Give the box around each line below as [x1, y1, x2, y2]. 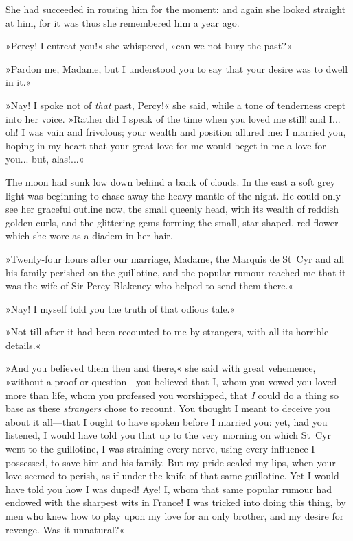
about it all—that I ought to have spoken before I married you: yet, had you [5, 414, 328, 429]
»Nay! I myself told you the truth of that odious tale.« [5, 301, 236, 315]
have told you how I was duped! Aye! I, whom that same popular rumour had [5, 481, 332, 496]
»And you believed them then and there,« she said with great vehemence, [5, 361, 316, 375]
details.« [5, 337, 41, 352]
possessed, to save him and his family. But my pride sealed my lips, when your [5, 455, 336, 469]
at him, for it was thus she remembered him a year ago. [5, 15, 240, 29]
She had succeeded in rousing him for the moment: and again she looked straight [5, 2, 346, 16]
